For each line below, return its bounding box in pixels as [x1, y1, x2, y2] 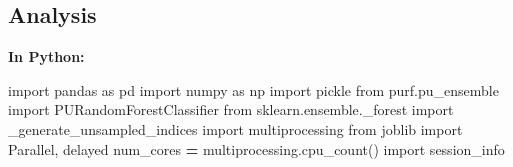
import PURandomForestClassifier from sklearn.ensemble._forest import [8, 99, 454, 120]
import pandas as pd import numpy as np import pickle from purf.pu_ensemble [8, 79, 499, 100]
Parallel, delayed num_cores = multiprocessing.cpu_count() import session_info [8, 138, 505, 159]
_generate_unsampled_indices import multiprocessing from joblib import [8, 118, 463, 139]
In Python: [8, 46, 85, 67]
